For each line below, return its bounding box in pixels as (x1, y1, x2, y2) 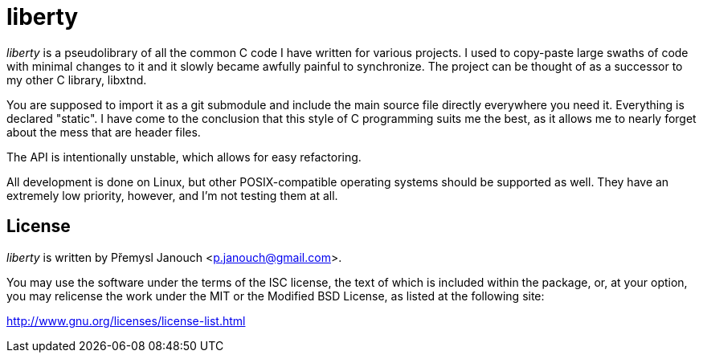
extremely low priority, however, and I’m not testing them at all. (6, 188, 338, 202)
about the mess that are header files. (6, 124, 201, 139)
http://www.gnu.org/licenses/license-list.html (6, 313, 246, 328)
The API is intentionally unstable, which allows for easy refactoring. (6, 149, 362, 164)
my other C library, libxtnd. (6, 72, 147, 87)
